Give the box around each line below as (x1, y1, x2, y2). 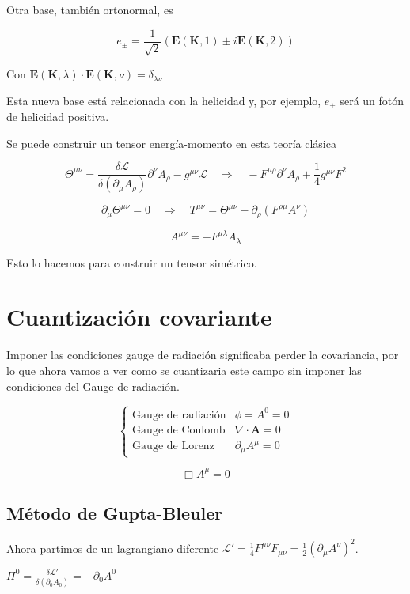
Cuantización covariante (6, 301, 272, 333)
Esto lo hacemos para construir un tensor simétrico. (6, 254, 257, 271)
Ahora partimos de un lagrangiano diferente (6, 539, 219, 556)
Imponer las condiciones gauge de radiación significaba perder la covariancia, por (6, 346, 399, 363)
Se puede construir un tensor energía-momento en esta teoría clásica (6, 134, 336, 151)
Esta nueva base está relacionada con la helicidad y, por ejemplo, (6, 92, 321, 108)
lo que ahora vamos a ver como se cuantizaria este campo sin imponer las (6, 361, 362, 378)
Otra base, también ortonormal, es (6, 2, 173, 17)
